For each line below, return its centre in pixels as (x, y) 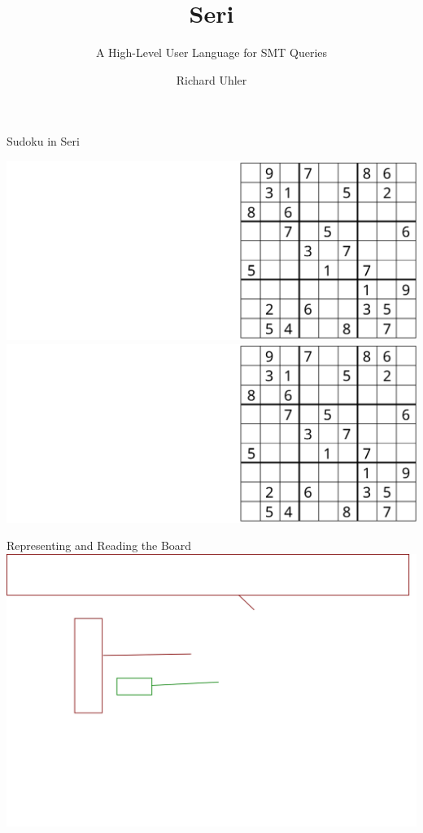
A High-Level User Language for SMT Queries (211, 52)
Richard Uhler (211, 79)
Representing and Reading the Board (99, 545)
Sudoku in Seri (43, 141)
